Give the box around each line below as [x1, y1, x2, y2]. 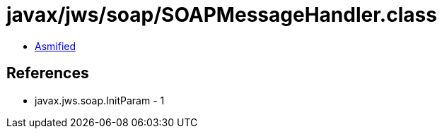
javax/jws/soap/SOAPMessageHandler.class [6, 3, 437, 27]
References [6, 64, 89, 83]
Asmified [35, 39, 76, 52]
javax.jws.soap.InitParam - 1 [35, 94, 165, 106]
